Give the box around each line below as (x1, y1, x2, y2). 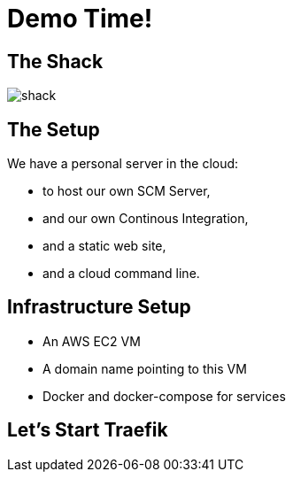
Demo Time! (7, 4, 153, 34)
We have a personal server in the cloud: (7, 156, 239, 172)
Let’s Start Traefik (7, 419, 168, 442)
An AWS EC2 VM (42, 333, 141, 349)
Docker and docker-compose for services (42, 388, 286, 404)
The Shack (7, 50, 104, 73)
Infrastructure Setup (7, 296, 191, 319)
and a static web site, (42, 238, 166, 254)
